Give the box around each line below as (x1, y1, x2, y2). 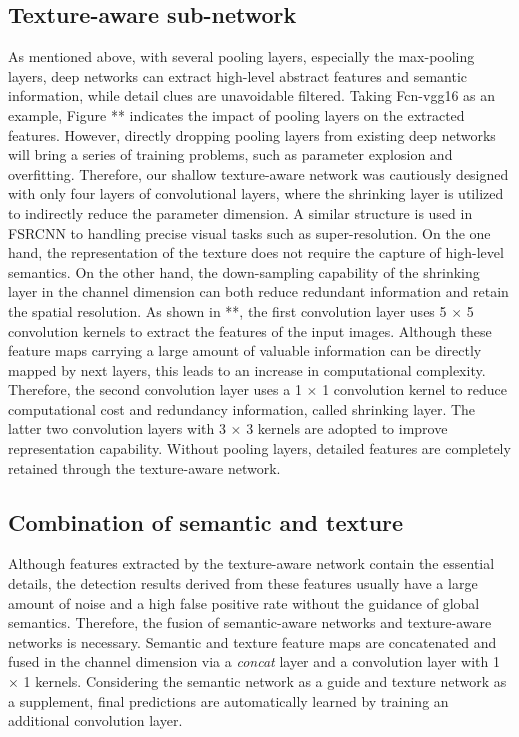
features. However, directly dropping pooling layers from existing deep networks (8, 124, 496, 145)
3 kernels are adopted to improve (246, 418, 448, 439)
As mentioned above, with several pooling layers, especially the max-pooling (8, 46, 475, 67)
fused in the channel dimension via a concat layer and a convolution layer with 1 (8, 651, 500, 672)
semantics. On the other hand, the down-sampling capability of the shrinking (8, 261, 480, 282)
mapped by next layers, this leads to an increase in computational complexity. (8, 359, 486, 380)
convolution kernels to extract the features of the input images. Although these (8, 320, 492, 341)
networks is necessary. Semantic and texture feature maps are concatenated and (8, 631, 497, 652)
